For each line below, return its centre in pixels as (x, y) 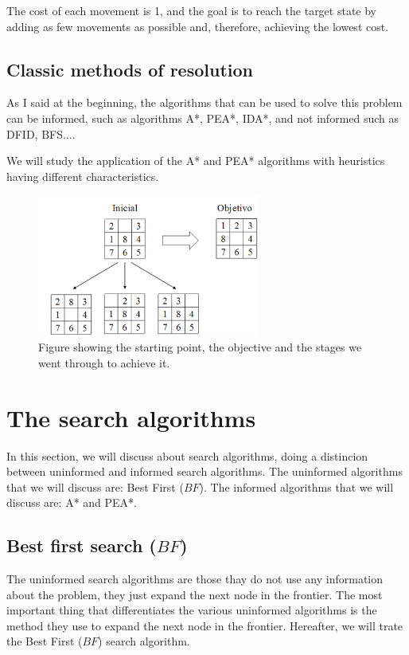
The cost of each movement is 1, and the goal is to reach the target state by (192, 10)
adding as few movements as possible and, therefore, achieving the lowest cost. (198, 26)
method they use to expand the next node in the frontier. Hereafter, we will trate (205, 625)
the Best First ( (45, 641)
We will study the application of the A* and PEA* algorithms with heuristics (196, 161)
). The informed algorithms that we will (296, 486)
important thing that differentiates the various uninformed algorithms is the (192, 610)
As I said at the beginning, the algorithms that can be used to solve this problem (204, 102)
